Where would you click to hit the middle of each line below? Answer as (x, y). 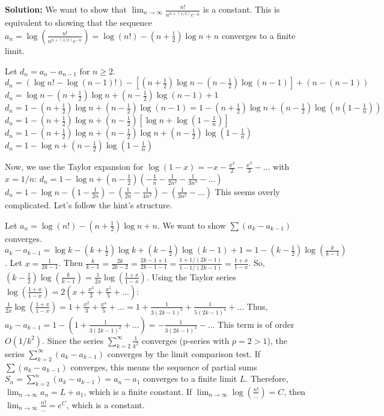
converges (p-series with (186, 340)
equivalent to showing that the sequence (78, 23)
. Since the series (73, 340)
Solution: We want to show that (66, 9)
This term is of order (256, 324)
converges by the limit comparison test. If (184, 353)
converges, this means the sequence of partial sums (164, 366)
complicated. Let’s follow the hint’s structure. (89, 204)
